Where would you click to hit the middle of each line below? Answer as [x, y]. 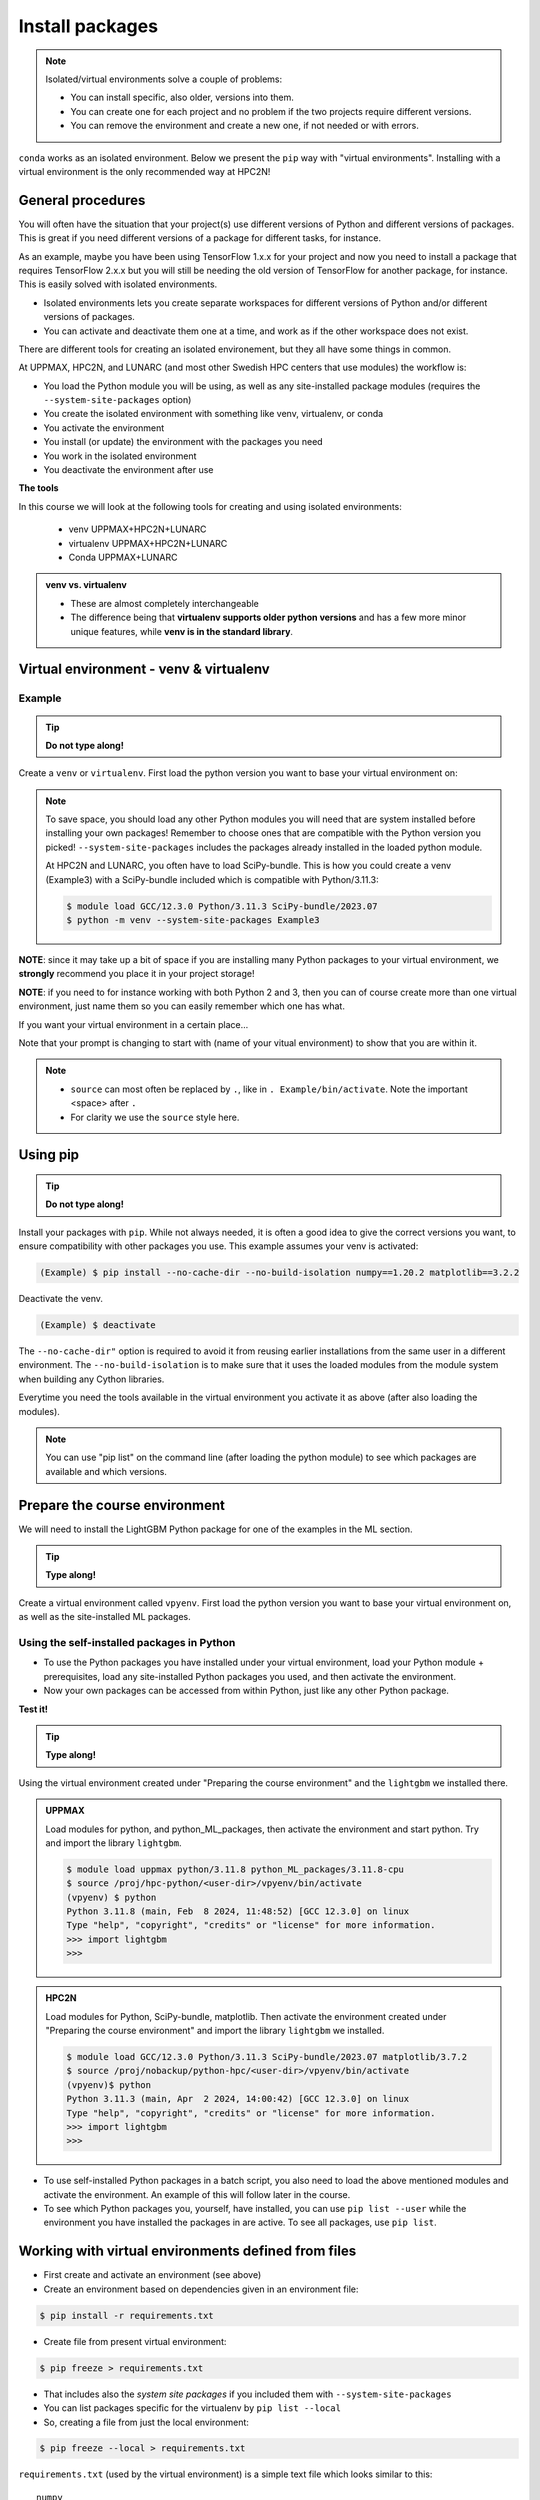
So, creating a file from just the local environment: [146, 2422]
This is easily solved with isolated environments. [118, 284]
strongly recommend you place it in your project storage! [136, 974]
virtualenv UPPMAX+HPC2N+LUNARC [148, 543]
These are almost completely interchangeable [165, 603]
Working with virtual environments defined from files [187, 2251]
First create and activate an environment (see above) [152, 2275]
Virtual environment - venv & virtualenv [144, 669]
